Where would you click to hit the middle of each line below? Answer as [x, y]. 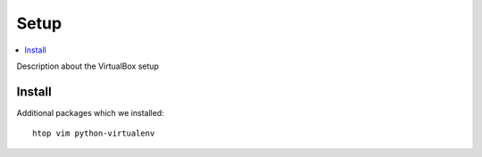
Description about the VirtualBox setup [88, 66]
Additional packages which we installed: [90, 112]
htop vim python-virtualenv [94, 133]
